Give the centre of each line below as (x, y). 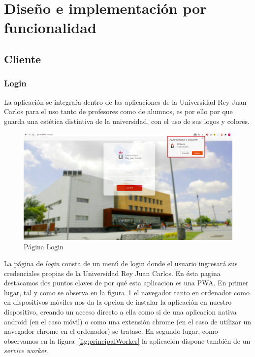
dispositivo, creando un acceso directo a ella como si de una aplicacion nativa (120, 312)
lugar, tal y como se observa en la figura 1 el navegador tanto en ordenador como (127, 292)
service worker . (27, 350)
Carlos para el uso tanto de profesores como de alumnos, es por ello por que (118, 111)
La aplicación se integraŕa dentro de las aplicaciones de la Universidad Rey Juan (125, 101)
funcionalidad (50, 27)
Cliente (23, 59)
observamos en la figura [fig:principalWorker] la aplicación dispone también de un (127, 340)
